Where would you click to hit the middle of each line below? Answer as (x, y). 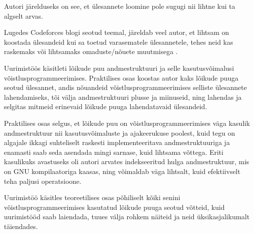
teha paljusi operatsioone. (43, 181)
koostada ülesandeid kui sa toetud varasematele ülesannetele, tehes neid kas (119, 42)
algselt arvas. (24, 15)
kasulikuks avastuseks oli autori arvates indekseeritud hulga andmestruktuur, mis (127, 161)
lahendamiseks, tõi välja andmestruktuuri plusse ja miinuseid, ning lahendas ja (123, 97)
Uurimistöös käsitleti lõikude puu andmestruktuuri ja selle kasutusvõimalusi (119, 68)
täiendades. (21, 226)
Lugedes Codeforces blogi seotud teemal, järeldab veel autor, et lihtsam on (117, 32)
